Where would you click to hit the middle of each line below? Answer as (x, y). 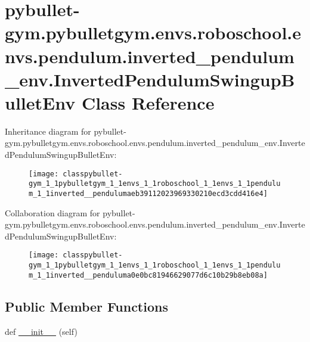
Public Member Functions (86, 306)
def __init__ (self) (41, 331)
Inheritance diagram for (48, 131)
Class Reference (148, 102)
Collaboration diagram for (52, 212)
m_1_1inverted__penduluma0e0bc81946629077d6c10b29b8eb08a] (148, 275)
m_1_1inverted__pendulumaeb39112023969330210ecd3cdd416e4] (148, 193)
